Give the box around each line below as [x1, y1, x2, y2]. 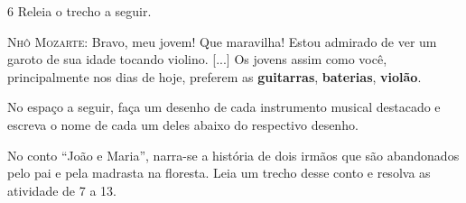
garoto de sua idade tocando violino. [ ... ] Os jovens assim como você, [7, 50, 387, 69]
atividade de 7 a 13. [7, 180, 116, 199]
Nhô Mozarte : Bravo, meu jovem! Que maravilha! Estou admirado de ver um [7, 32, 437, 51]
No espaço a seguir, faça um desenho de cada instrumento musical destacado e [7, 97, 441, 116]
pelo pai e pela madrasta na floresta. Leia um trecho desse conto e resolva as [7, 163, 431, 182]
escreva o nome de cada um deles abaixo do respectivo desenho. [7, 115, 359, 134]
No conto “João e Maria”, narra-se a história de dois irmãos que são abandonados [7, 145, 460, 164]
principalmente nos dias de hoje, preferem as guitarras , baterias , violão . [7, 67, 422, 86]
